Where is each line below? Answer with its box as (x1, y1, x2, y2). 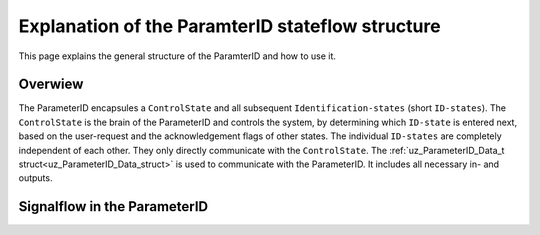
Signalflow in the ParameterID (18, 198, 209, 215)
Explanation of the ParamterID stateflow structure (18, 15, 441, 37)
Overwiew (18, 76, 84, 93)
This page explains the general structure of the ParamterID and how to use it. (18, 50, 337, 62)
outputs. (18, 172, 53, 184)
